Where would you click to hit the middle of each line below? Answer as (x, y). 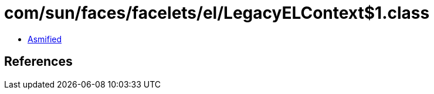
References (38, 62)
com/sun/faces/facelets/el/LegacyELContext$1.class (217, 13)
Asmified (45, 39)
